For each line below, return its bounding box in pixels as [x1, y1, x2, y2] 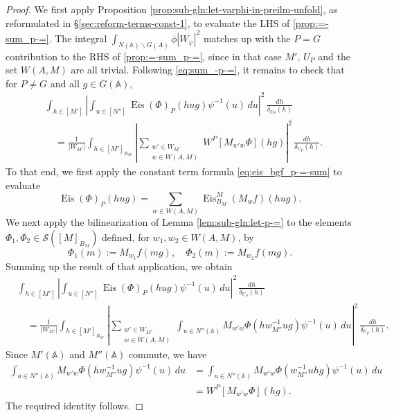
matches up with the [203, 30, 291, 45]
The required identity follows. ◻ [6, 398, 144, 412]
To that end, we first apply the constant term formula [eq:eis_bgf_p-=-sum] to [6, 164, 342, 179]
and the [318, 48, 350, 63]
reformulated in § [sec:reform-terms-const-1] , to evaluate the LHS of [6, 15, 290, 30]
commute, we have [128, 346, 207, 361]
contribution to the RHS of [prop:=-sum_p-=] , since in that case [6, 48, 282, 63]
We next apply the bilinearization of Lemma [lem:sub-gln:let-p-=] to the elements [6, 215, 352, 229]
